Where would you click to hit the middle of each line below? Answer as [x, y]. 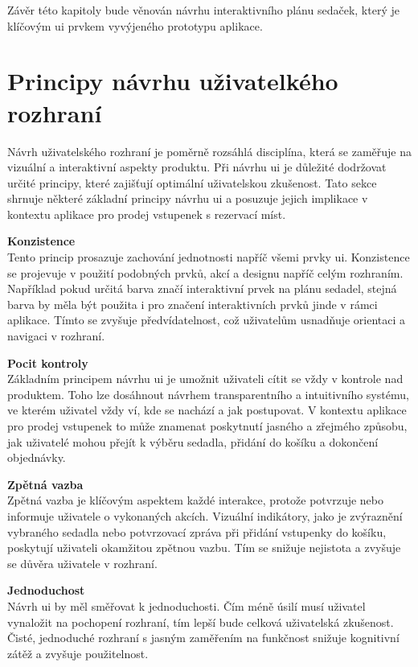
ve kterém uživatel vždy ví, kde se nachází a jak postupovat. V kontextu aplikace [207, 410]
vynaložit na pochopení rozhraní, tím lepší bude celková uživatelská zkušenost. [201, 622]
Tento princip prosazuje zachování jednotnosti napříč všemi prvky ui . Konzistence [209, 257]
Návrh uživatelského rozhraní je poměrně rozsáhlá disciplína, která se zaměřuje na [210, 151]
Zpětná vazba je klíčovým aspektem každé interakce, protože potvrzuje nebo [196, 500]
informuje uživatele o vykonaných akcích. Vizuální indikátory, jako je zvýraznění [205, 515]
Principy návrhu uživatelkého [173, 81]
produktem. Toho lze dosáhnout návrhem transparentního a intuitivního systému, [208, 394]
